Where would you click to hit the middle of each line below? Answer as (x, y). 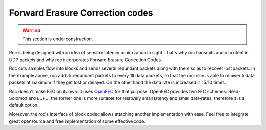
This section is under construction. (58, 39)
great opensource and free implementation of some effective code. (77, 121)
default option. (24, 105)
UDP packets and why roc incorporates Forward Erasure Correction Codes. (85, 60)
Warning (31, 30)
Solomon (18, 98)
